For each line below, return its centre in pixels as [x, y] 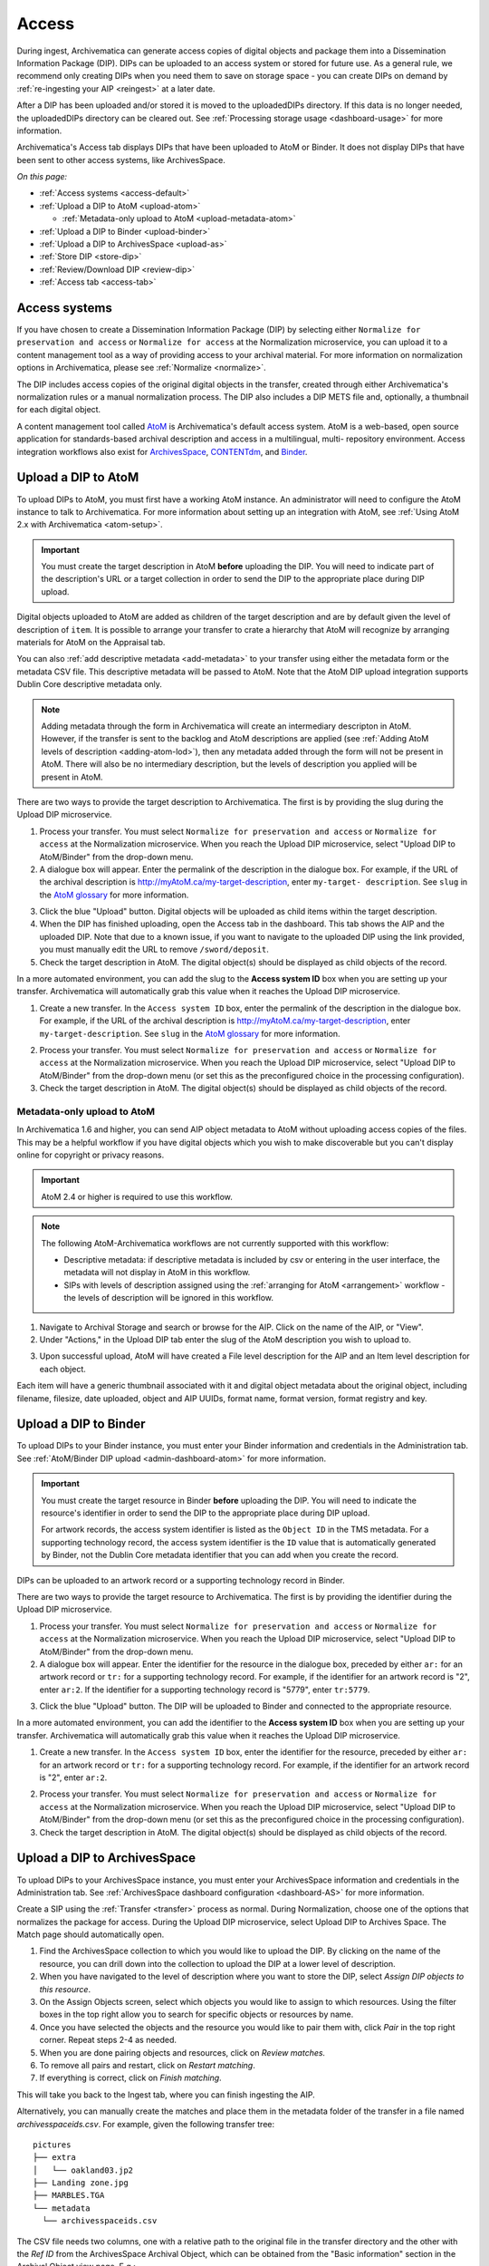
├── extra [54, 2158]
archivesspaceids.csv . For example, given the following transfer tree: [146, 2124]
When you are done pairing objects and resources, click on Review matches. [182, 2052]
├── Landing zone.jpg [81, 2183]
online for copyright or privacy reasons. [91, 1155]
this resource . [65, 1989]
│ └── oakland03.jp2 [83, 2170]
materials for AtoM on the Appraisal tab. [91, 643]
